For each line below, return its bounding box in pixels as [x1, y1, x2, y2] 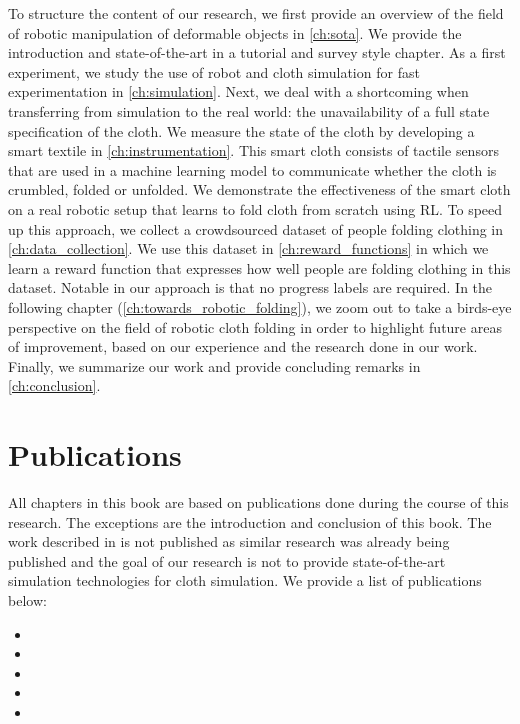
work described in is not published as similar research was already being [8, 531, 450, 552]
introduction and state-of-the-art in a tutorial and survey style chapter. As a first [8, 42, 506, 63]
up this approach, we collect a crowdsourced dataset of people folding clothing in [8, 218, 504, 239]
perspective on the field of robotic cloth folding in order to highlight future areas [8, 316, 502, 337]
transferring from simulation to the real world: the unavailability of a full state [8, 100, 490, 121]
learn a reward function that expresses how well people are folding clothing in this [8, 257, 511, 278]
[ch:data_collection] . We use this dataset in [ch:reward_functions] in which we [8, 238, 489, 259]
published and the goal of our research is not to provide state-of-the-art [8, 550, 446, 571]
